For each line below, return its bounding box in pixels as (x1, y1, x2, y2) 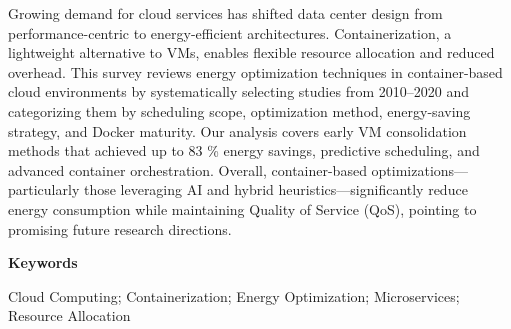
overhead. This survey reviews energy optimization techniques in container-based (8, 61, 503, 82)
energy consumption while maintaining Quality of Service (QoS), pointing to (8, 198, 477, 219)
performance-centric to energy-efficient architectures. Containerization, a (8, 22, 452, 43)
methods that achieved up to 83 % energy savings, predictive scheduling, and (8, 140, 480, 161)
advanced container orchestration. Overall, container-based (8, 159, 367, 180)
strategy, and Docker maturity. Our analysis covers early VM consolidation (8, 120, 467, 141)
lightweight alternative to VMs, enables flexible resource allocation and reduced (8, 42, 495, 63)
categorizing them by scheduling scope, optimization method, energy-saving (8, 100, 471, 121)
